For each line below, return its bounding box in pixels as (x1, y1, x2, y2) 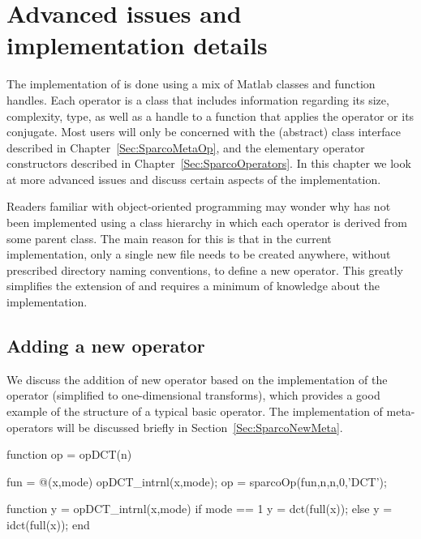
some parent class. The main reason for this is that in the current (6, 229, 332, 246)
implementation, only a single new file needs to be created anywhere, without (6, 246, 391, 263)
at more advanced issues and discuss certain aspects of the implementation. (6, 170, 381, 187)
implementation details (6, 28, 268, 62)
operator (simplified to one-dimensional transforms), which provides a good (6, 387, 380, 404)
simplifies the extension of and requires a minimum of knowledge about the (6, 277, 380, 294)
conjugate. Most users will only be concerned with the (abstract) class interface (6, 123, 401, 140)
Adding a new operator (6, 333, 205, 358)
